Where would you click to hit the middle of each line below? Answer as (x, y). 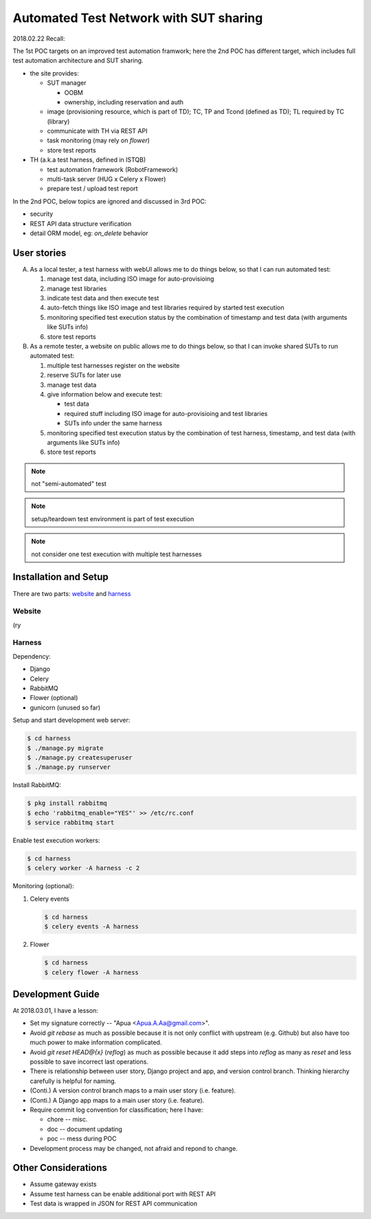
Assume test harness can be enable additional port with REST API (123, 1194)
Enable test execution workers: (56, 841)
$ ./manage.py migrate (65, 748)
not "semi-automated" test (69, 484)
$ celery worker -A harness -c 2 (83, 868)
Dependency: (32, 656)
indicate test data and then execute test (103, 298)
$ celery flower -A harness (91, 972)
